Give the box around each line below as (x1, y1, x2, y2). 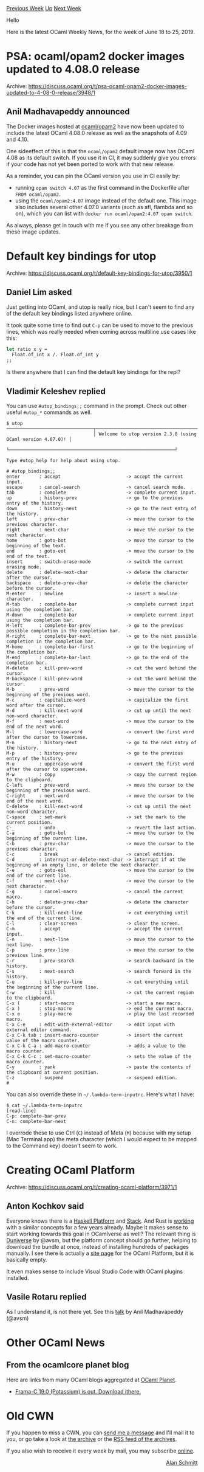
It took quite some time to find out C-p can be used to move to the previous (6, 321, 193, 329)
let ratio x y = (6, 346, 47, 352)
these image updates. (6, 228, 61, 235)
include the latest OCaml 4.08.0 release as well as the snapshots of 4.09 (6, 129, 187, 136)
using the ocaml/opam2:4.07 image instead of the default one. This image (15, 196, 197, 204)
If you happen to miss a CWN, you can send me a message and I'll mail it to (6, 1429, 195, 1436)
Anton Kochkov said (6, 1201, 84, 1211)
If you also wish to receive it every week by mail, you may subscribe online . (6, 1447, 195, 1454)
